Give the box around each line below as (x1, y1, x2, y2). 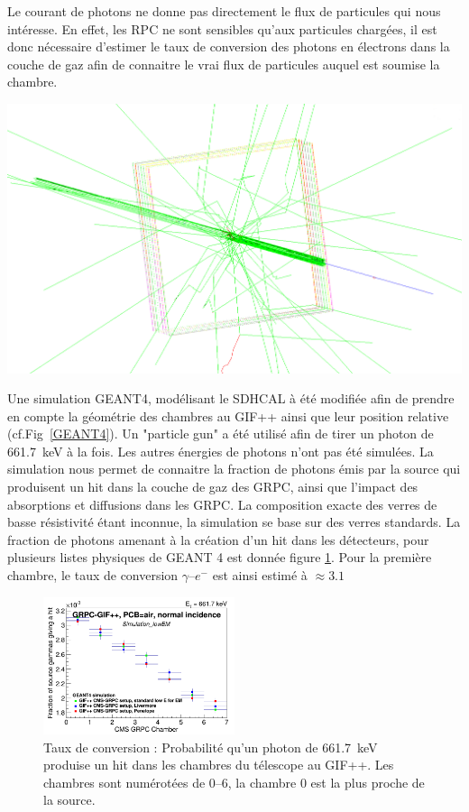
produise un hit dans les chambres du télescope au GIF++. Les (43, 755, 394, 774)
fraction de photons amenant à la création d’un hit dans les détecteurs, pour (7, 530, 429, 549)
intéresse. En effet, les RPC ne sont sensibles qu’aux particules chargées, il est (7, 19, 437, 38)
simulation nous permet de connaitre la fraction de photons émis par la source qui (7, 459, 461, 478)
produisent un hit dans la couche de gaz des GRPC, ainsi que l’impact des (7, 477, 418, 496)
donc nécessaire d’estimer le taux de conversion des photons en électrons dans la (7, 37, 450, 56)
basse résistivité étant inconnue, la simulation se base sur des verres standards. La (7, 512, 461, 531)
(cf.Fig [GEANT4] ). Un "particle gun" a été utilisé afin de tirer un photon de (7, 424, 434, 443)
